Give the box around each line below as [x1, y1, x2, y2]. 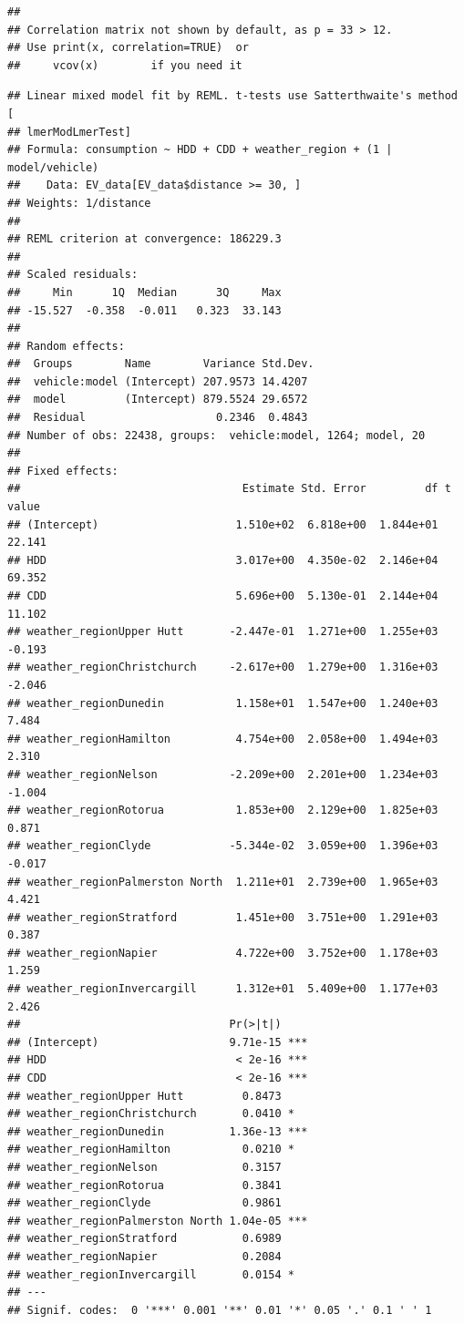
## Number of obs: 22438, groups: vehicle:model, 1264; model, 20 [7, 428, 426, 442]
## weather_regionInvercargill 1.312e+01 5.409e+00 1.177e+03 [7, 982, 438, 996]
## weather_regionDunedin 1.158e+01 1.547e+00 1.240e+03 [7, 696, 438, 710]
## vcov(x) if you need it [7, 58, 242, 72]
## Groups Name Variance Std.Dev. [7, 357, 314, 371]
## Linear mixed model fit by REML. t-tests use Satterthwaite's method [7, 89, 458, 103]
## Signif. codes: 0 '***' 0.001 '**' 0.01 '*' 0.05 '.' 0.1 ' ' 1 [7, 1303, 432, 1317]
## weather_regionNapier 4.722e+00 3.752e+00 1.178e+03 [7, 946, 438, 960]
